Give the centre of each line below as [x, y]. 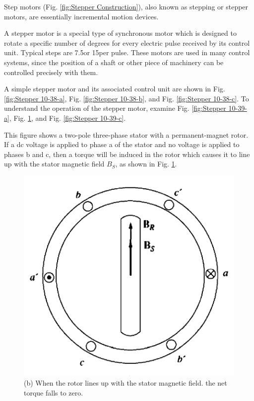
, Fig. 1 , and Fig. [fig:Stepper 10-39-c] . [67, 118]
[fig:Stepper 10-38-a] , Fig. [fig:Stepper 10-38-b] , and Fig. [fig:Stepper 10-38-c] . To [127, 98]
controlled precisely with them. [51, 72]
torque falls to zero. [54, 393]
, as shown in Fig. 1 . [146, 164]
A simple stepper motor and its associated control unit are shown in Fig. [115, 89]
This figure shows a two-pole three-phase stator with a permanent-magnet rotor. [126, 134]
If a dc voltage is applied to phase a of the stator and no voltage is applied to [122, 144]
